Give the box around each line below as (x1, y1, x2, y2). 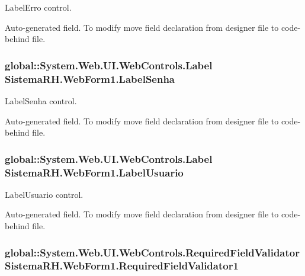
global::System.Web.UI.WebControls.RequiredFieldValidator (5, 245, 300, 259)
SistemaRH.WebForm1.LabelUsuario (5, 165, 184, 179)
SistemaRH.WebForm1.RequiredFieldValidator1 (5, 258, 239, 273)
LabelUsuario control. (5, 188, 84, 200)
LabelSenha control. (5, 94, 77, 107)
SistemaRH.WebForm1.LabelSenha (5, 71, 175, 86)
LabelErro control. (5, 1, 72, 13)
